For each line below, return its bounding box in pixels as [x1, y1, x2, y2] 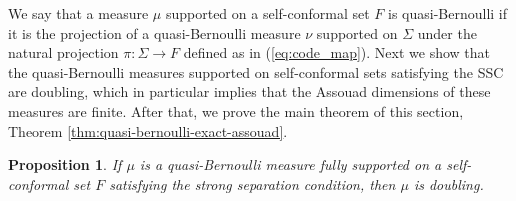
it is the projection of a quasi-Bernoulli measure [8, 22, 301, 43]
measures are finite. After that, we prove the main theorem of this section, [8, 100, 464, 121]
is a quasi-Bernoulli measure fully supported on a [139, 154, 442, 175]
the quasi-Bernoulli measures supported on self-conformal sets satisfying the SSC [8, 61, 504, 82]
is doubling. [413, 173, 484, 194]
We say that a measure [8, 3, 149, 23]
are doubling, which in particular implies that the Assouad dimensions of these [8, 81, 491, 102]
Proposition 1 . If [8, 154, 122, 175]
